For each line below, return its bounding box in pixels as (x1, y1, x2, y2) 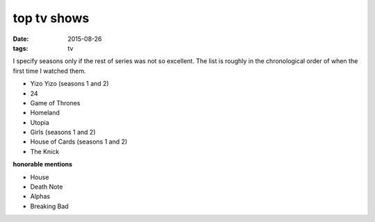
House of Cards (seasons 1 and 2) (30, 137, 128, 146)
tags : (12, 44, 28, 52)
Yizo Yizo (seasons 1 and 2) (30, 80, 109, 88)
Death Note (30, 182, 63, 191)
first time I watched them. (12, 67, 86, 75)
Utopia (30, 118, 50, 126)
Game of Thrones (30, 99, 81, 107)
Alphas (30, 192, 51, 200)
